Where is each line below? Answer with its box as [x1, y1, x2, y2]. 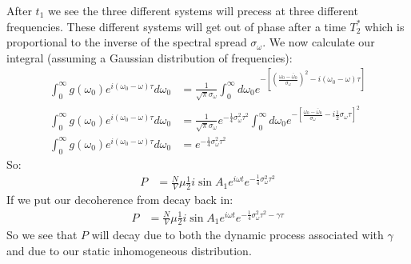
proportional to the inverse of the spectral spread [6, 34, 247, 50]
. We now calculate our [262, 34, 375, 50]
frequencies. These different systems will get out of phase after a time [6, 18, 346, 34]
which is [364, 18, 405, 34]
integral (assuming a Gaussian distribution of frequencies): [6, 49, 293, 66]
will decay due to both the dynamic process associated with [91, 226, 384, 243]
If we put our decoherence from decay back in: [6, 191, 233, 208]
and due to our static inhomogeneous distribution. [6, 242, 252, 259]
